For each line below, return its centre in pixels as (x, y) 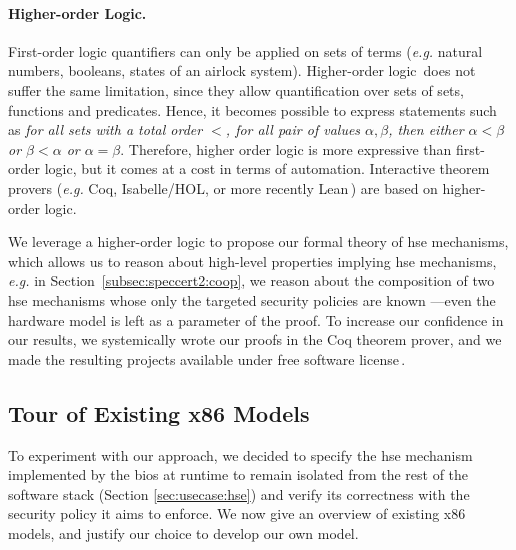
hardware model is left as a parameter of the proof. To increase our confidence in (256, 319)
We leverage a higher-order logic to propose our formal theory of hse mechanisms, (258, 241)
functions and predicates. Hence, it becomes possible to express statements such (252, 109)
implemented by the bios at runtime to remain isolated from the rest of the (238, 474)
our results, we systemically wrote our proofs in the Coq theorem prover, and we (255, 339)
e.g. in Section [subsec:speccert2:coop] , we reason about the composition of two (251, 280)
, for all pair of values (293, 129)
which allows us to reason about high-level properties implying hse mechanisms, (252, 260)
